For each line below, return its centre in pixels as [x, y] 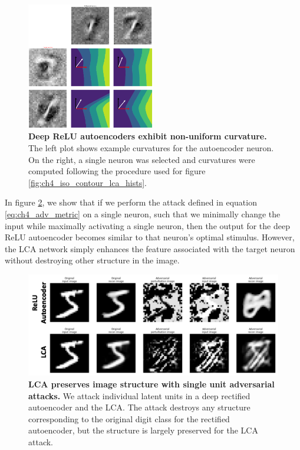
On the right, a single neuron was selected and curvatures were [142, 159]
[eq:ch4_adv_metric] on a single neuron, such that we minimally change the [143, 213]
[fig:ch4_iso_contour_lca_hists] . [88, 182]
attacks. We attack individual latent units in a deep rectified [139, 395]
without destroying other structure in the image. [92, 260]
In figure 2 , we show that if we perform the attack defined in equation [131, 202]
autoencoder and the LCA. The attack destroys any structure [139, 407]
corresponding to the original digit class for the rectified [129, 418]
